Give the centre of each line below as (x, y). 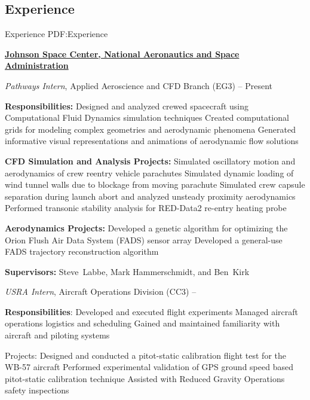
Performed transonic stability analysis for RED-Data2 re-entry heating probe (146, 208)
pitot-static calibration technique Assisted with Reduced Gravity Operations (145, 378)
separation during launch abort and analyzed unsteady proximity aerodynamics (150, 196)
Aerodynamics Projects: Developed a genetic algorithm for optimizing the (146, 228)
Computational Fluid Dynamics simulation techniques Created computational (147, 117)
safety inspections (37, 390)
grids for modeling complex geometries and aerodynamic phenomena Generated (150, 129)
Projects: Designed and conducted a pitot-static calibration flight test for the (146, 355)
